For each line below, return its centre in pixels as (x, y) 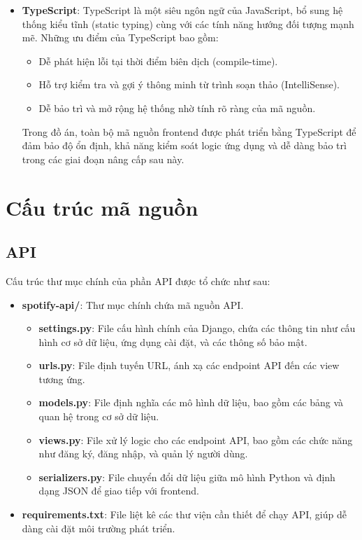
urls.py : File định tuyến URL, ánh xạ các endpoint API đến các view (189, 365)
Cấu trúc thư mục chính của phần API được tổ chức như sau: (138, 281)
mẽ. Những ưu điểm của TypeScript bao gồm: (120, 37)
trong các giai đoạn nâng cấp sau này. (103, 159)
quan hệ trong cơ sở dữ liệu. (99, 416)
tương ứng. (62, 379)
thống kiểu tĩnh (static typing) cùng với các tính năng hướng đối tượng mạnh (188, 23)
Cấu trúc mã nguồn (102, 207)
